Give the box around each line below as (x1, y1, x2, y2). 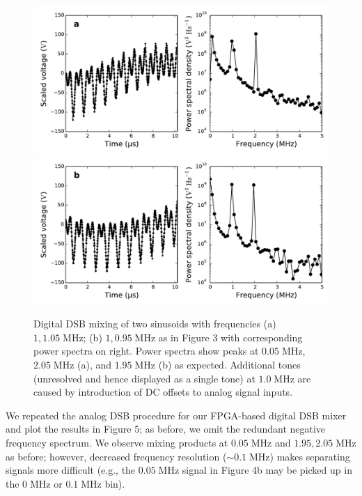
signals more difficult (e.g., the (6, 463, 136, 477)
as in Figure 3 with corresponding (158, 330, 303, 344)
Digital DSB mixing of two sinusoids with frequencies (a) (33, 316, 276, 331)
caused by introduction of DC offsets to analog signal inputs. (33, 385, 293, 399)
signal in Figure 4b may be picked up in (182, 463, 352, 477)
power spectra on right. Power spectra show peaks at (33, 343, 259, 358)
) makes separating (269, 449, 350, 463)
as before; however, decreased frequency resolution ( (6, 449, 227, 463)
